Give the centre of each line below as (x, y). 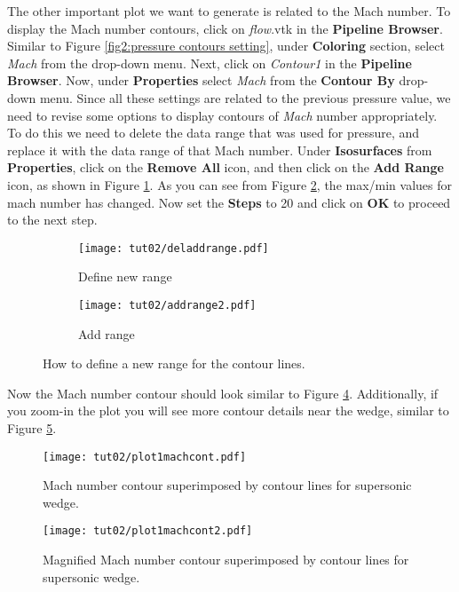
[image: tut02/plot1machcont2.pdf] (148, 531)
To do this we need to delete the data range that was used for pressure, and (214, 133)
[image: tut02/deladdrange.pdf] (174, 248)
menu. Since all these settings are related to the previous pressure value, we (245, 97)
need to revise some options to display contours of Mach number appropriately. (222, 115)
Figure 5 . (32, 428)
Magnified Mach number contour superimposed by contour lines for (226, 560)
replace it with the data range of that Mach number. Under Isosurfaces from (220, 150)
